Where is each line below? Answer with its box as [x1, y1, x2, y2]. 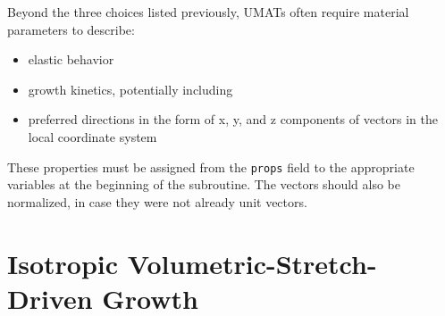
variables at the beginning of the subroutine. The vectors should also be [7, 175, 400, 194]
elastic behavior [28, 50, 114, 69]
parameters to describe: [7, 20, 135, 38]
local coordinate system [28, 127, 157, 146]
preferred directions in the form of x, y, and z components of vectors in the [28, 110, 438, 129]
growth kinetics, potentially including [28, 79, 233, 98]
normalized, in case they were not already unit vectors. [7, 192, 307, 211]
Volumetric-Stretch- [127, 245, 377, 281]
